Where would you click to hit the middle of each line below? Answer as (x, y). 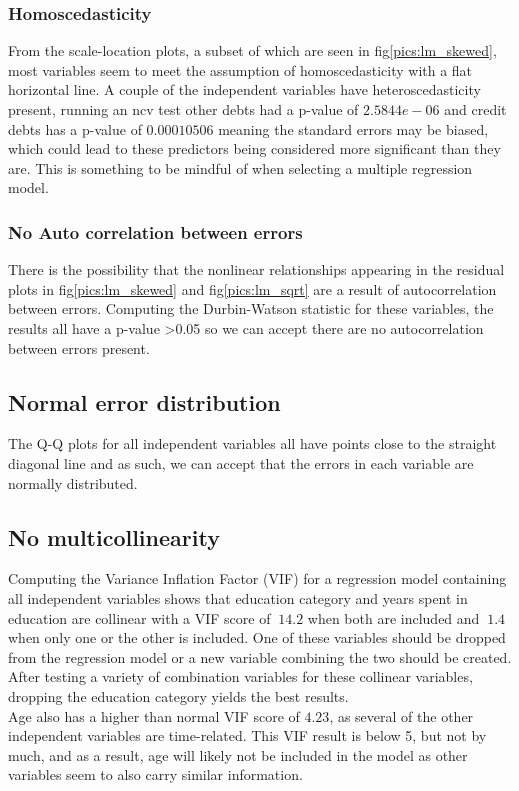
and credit (475, 109)
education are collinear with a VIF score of (139, 617)
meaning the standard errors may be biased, (353, 128)
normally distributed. (73, 482)
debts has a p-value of (75, 128)
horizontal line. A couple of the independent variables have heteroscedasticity (244, 89)
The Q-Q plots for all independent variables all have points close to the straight (252, 443)
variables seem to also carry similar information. (155, 774)
